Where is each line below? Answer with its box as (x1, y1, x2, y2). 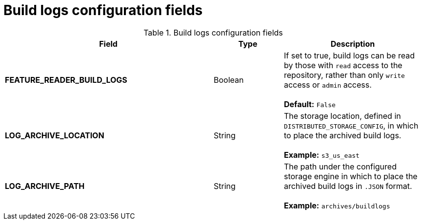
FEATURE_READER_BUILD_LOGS (5, 75, 127, 85)
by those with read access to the (283, 60, 402, 70)
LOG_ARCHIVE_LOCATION (5, 130, 104, 140)
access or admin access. (283, 79, 372, 90)
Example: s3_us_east (283, 149, 360, 160)
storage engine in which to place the (283, 171, 418, 181)
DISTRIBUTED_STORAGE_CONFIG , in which (283, 120, 419, 131)
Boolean (214, 75, 244, 85)
